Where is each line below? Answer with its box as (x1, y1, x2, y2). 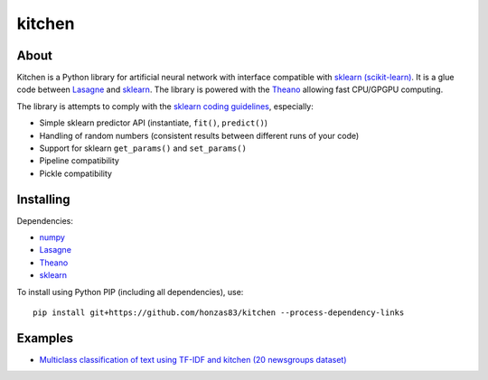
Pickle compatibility (39, 168, 113, 179)
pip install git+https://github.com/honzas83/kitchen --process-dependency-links (33, 308, 405, 318)
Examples (16, 330, 74, 346)
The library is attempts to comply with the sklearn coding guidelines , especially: (16, 100, 314, 112)
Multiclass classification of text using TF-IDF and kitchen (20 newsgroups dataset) (39, 354, 347, 365)
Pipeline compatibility (39, 155, 119, 166)
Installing (16, 191, 71, 207)
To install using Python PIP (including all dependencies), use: (16, 286, 244, 297)
